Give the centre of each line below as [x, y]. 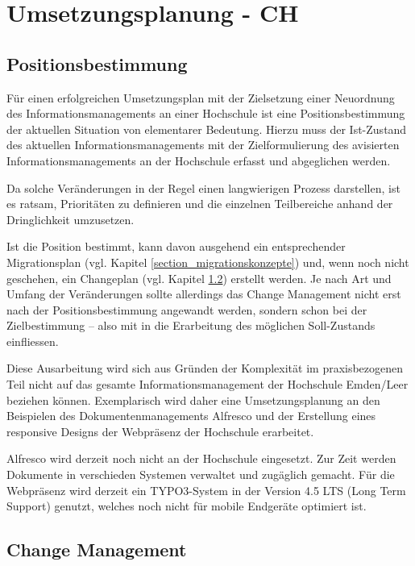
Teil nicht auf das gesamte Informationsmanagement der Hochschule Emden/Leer [207, 384]
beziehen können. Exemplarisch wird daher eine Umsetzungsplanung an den [193, 400]
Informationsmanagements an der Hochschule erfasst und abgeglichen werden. [199, 160]
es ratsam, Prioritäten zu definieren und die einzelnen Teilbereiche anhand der [200, 204]
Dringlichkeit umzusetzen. [71, 219]
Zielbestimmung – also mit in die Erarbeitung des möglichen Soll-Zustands [191, 325]
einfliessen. [33, 341]
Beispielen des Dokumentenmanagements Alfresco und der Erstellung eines [191, 416]
